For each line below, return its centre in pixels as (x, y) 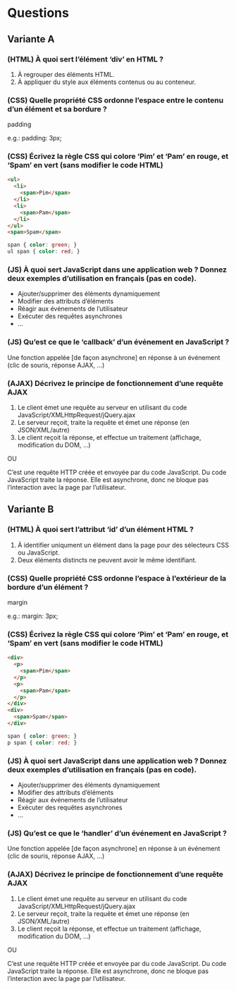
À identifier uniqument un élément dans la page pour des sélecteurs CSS (123, 545)
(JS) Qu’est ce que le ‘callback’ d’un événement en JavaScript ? (118, 342)
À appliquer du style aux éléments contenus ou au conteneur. (107, 82)
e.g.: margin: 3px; (33, 616)
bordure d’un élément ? (48, 587)
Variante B (31, 509)
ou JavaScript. (38, 553)
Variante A (31, 39)
